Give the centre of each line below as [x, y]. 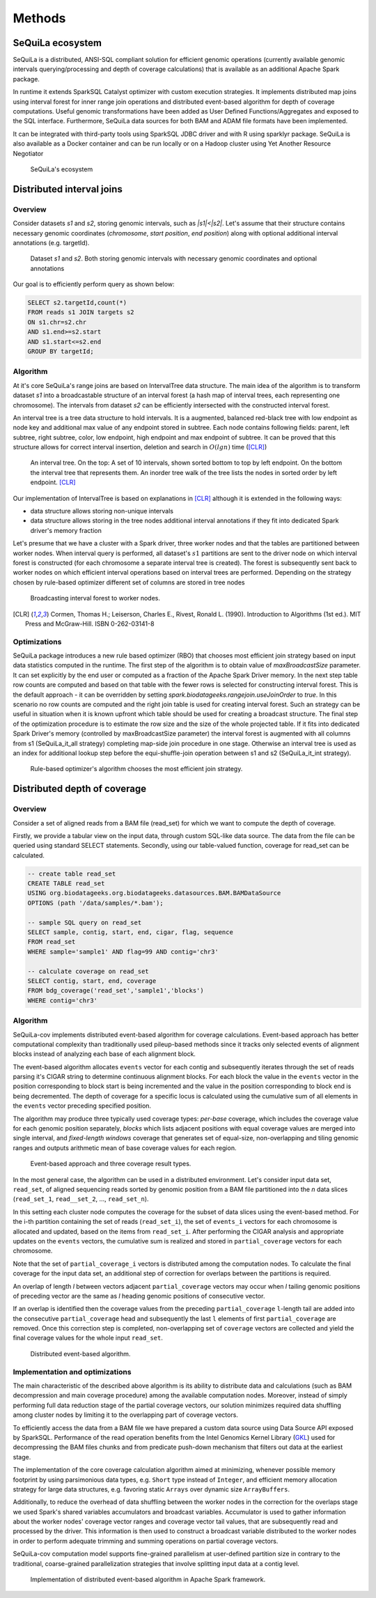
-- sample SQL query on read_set [85, 922]
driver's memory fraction [66, 530]
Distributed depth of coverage [79, 789]
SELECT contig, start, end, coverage [92, 981]
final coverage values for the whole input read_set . [88, 1338]
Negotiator [28, 153]
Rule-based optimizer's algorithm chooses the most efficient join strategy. [136, 769]
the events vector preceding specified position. [82, 1106]
